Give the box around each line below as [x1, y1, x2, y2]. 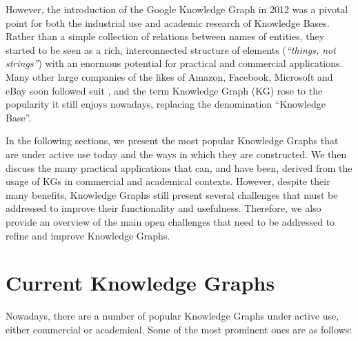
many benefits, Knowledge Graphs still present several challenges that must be [6, 187, 338, 202]
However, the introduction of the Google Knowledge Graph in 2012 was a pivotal [6, 2, 348, 16]
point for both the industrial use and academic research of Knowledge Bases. [6, 15, 330, 30]
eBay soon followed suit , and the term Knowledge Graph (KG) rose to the [6, 83, 323, 97]
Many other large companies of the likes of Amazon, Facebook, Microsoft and [6, 69, 333, 84]
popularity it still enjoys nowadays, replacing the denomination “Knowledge [6, 97, 326, 111]
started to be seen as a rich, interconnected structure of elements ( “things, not [6, 42, 336, 57]
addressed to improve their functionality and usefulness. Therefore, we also [6, 201, 321, 215]
